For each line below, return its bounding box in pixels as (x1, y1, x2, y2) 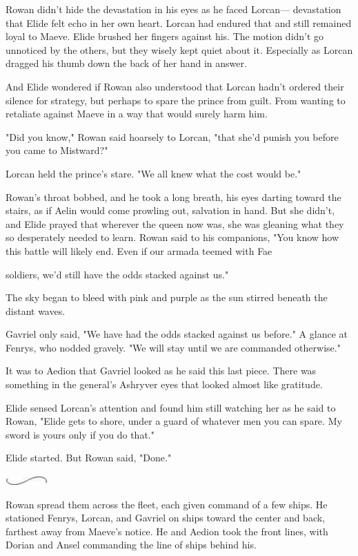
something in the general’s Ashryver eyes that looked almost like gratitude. (6, 377, 323, 392)
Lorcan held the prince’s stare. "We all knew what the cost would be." (6, 166, 301, 180)
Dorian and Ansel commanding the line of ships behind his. (6, 537, 257, 552)
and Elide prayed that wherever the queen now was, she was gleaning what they (6, 216, 344, 231)
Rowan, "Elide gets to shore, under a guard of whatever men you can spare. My (6, 414, 342, 428)
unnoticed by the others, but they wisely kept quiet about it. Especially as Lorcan (6, 42, 353, 57)
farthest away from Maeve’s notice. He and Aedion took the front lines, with (6, 524, 328, 538)
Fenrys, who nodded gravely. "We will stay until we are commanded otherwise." (6, 340, 341, 354)
